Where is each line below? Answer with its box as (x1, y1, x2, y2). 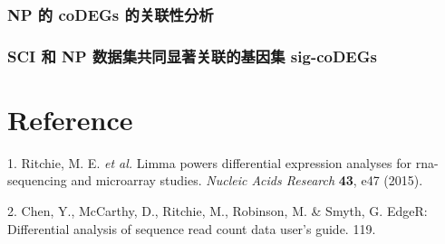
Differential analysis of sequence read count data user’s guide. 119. (7, 219, 376, 238)
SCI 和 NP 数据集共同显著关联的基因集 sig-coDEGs (7, 44, 377, 67)
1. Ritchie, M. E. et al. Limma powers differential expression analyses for (7, 153, 412, 172)
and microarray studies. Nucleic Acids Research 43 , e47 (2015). (71, 171, 423, 190)
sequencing (7, 171, 67, 190)
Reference (7, 100, 133, 137)
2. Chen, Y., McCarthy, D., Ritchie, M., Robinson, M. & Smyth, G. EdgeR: (7, 202, 428, 220)
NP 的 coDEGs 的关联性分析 (7, 3, 214, 25)
